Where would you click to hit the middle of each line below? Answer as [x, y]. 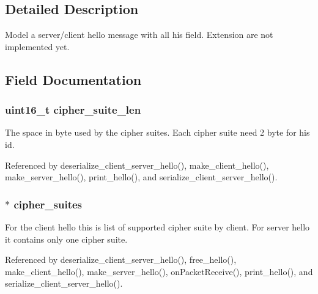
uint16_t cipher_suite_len [73, 110]
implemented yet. [37, 46]
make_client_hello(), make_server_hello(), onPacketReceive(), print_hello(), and [159, 271]
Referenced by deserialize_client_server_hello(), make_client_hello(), [137, 165]
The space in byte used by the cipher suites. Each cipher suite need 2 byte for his [157, 132]
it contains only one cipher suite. [66, 239]
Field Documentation [73, 79]
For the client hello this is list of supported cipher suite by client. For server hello [157, 226]
